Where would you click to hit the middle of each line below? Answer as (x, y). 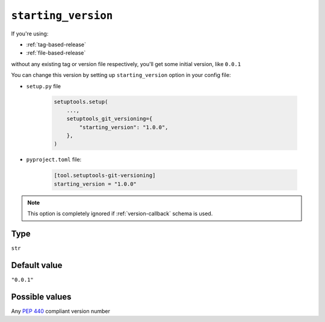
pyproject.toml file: (54, 160)
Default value (37, 265)
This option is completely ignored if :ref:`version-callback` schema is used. (120, 214)
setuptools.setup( (81, 102)
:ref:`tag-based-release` (56, 44)
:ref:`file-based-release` (56, 53)
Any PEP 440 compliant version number (61, 311)
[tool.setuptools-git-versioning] (105, 175)
